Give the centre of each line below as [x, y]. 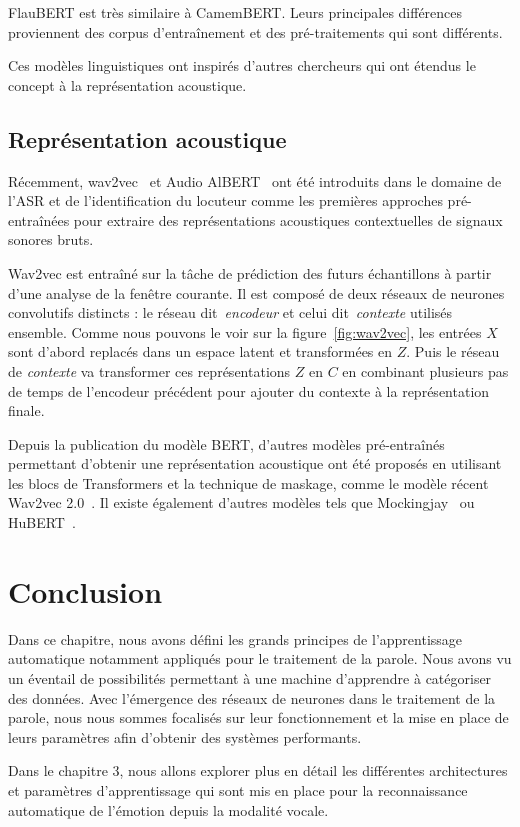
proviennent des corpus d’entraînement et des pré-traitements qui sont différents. [255, 31]
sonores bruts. [51, 239]
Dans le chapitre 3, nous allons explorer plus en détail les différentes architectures [258, 770]
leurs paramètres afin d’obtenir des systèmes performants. [185, 736]
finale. [26, 410]
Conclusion [85, 590]
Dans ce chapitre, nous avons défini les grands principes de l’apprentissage [235, 638]
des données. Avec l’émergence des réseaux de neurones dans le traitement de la [252, 697]
